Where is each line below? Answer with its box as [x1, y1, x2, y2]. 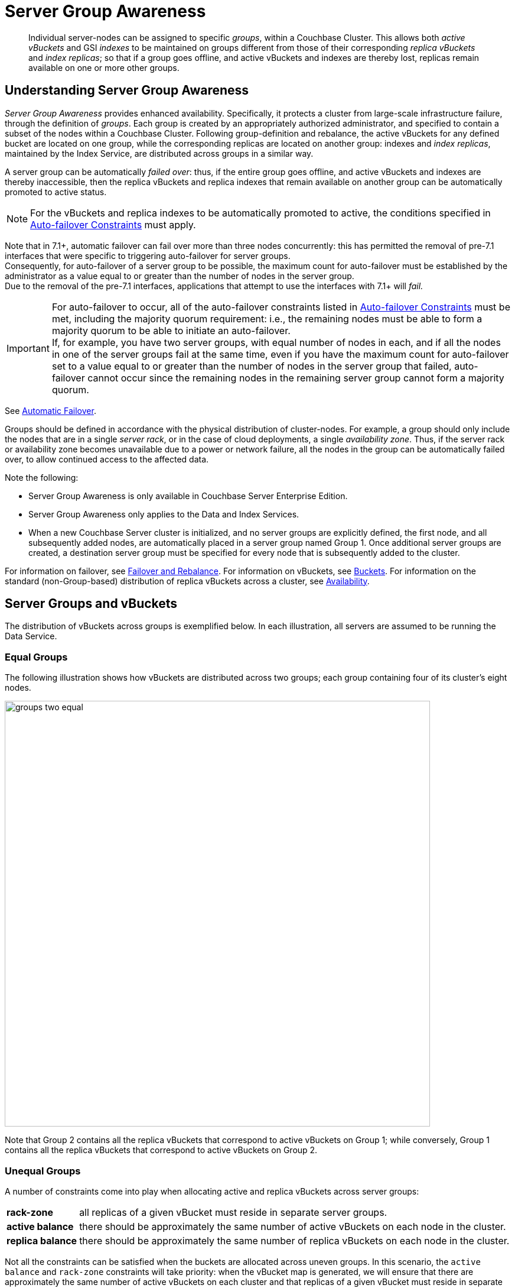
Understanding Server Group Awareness [5, 83, 249, 98]
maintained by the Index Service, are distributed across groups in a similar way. [5, 148, 314, 158]
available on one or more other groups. [28, 62, 180, 73]
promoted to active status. [5, 186, 107, 197]
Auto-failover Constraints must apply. [30, 218, 196, 231]
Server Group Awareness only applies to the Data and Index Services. [28, 509, 299, 519]
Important [6, 342, 50, 354]
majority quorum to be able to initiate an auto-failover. [51, 324, 291, 336]
